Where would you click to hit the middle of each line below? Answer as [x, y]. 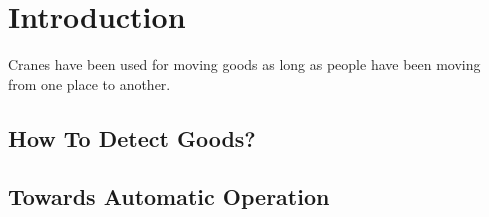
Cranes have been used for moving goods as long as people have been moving [244, 64]
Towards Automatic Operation [169, 196]
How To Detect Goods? [132, 137]
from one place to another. [89, 83]
